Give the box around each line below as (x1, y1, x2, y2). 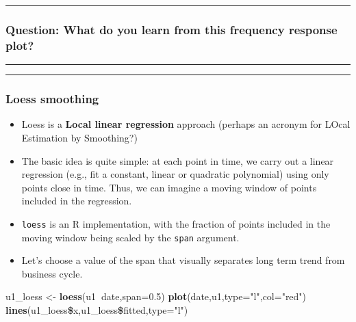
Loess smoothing (5, 90, 99, 107)
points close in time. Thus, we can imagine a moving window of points (21, 180, 317, 194)
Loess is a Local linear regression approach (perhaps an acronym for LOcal (21, 117, 351, 131)
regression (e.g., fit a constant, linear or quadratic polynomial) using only (21, 167, 329, 181)
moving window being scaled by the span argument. (21, 230, 240, 244)
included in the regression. (21, 193, 132, 208)
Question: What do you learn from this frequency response (5, 21, 338, 38)
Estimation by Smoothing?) (21, 130, 138, 144)
